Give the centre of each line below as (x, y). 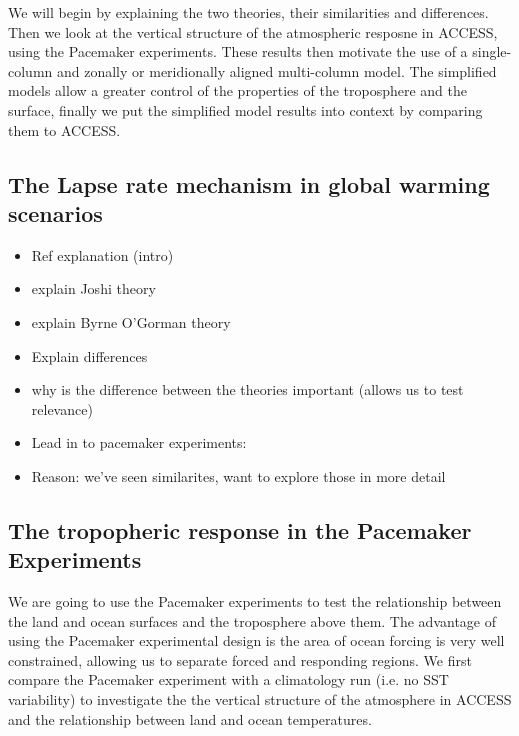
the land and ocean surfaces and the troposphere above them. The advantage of (252, 620)
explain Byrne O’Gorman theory (131, 321)
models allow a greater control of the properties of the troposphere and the (238, 90)
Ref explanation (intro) (102, 254)
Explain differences (89, 355)
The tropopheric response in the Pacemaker (240, 529)
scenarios (55, 212)
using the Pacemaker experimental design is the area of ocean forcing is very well (256, 640)
